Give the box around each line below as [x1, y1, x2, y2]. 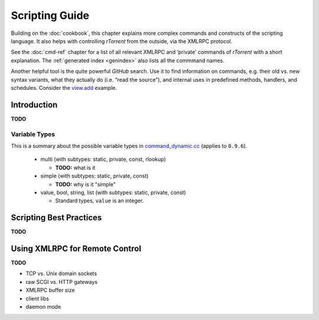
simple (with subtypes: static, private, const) [40, 172, 149, 180]
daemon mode [25, 303, 61, 311]
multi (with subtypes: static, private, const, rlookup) [40, 156, 167, 163]
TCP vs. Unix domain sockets [25, 270, 97, 277]
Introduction [11, 99, 58, 109]
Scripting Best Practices [11, 213, 102, 223]
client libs [25, 295, 50, 302]
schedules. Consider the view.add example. [11, 84, 118, 91]
